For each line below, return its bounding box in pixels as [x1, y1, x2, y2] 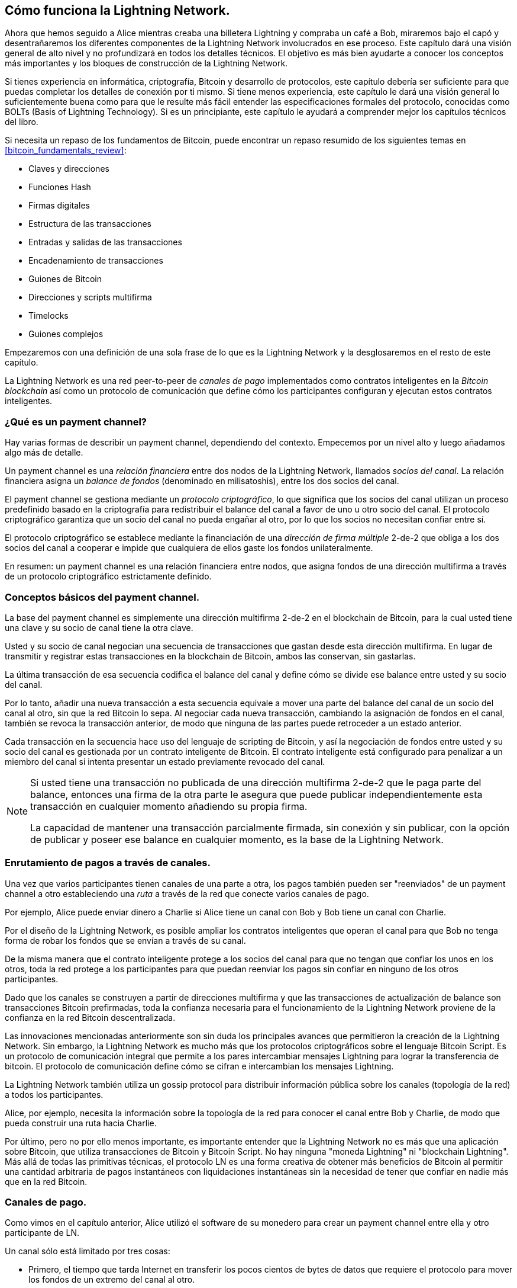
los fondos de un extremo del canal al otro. [28, 1274, 195, 1285]
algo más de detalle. [5, 447, 83, 458]
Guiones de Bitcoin [28, 274, 102, 284]
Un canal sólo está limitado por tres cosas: [5, 1246, 170, 1257]
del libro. [5, 117, 38, 127]
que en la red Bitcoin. [5, 1176, 88, 1187]
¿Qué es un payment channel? [5, 415, 147, 428]
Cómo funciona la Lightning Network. [5, 3, 230, 18]
